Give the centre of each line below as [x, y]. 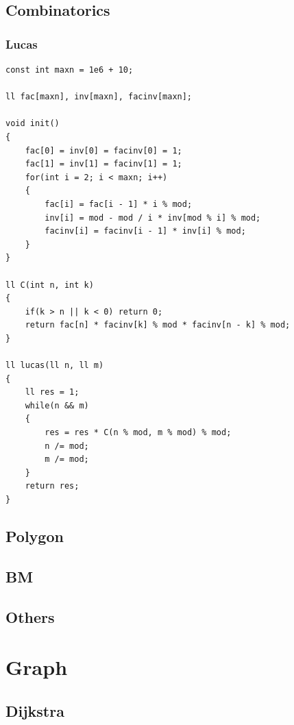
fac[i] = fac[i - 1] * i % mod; [119, 204]
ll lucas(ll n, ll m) [55, 366]
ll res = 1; [52, 392]
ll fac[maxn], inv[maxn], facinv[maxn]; [99, 97]
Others [30, 616]
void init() [33, 124]
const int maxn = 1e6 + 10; [70, 70]
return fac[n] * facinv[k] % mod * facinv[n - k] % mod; [158, 325]
